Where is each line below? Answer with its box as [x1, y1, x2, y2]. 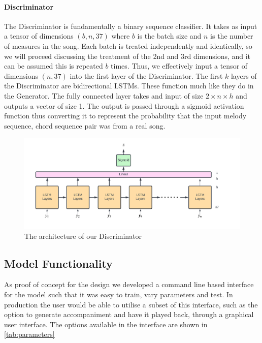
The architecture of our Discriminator [24, 230, 142, 241]
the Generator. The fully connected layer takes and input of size [4, 90, 204, 101]
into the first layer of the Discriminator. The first [70, 70, 223, 81]
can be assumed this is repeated [4, 60, 103, 71]
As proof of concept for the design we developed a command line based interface [4, 279, 254, 290]
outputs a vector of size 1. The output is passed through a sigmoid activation [4, 100, 244, 111]
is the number [210, 30, 253, 41]
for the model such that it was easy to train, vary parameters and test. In [4, 289, 233, 299]
